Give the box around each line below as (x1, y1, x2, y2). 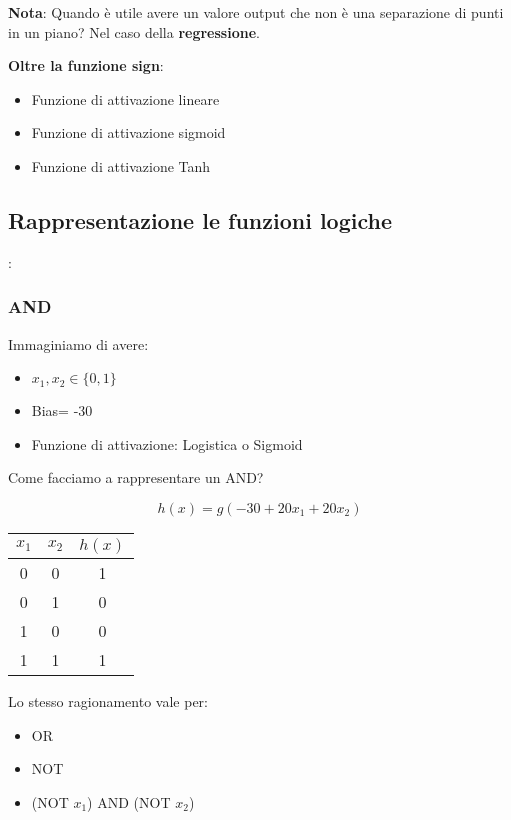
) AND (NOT (87, 791, 171, 812)
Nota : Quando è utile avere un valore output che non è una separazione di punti (8, 2, 504, 22)
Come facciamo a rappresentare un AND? (8, 467, 264, 488)
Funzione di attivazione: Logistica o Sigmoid (31, 433, 303, 454)
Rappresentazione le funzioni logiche (8, 204, 393, 235)
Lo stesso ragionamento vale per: (8, 690, 208, 711)
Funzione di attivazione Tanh (31, 155, 211, 176)
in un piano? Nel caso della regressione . (8, 21, 260, 42)
